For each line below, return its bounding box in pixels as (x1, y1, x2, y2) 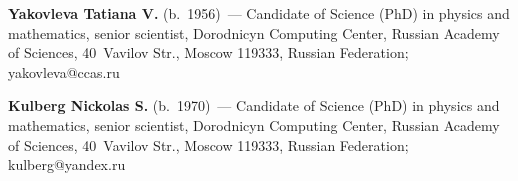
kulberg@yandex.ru (8, 154, 126, 175)
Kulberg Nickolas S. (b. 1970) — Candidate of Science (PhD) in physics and (8, 95, 500, 116)
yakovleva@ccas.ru (8, 61, 120, 82)
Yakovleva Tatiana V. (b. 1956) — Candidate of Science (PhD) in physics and (8, 3, 510, 23)
